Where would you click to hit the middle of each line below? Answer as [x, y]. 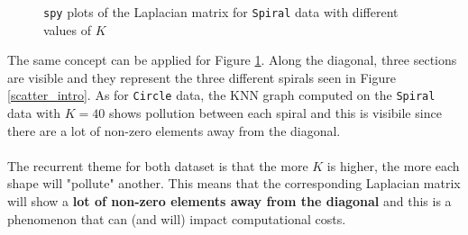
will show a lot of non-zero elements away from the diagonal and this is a [229, 201]
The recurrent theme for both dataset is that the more [158, 165]
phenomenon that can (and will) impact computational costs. [177, 218]
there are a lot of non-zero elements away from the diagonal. [174, 130]
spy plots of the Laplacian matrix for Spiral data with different [221, 12]
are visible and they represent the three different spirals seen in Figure [202, 77]
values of [67, 29]
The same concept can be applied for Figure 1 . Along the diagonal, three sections [232, 60]
